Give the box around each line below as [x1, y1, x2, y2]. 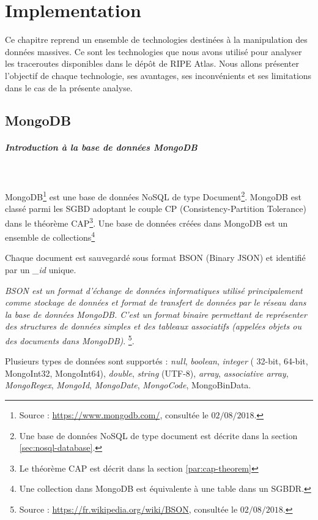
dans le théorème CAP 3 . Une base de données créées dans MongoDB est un [5, 214, 288, 229]
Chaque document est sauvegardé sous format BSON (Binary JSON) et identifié [5, 251, 306, 264]
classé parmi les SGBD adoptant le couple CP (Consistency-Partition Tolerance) [5, 202, 306, 215]
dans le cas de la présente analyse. [5, 81, 133, 94]
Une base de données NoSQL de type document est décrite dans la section [19, 429, 298, 442]
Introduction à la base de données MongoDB [5, 141, 198, 154]
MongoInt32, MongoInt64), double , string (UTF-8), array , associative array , [5, 366, 289, 379]
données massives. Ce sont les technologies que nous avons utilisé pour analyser [5, 45, 302, 58]
